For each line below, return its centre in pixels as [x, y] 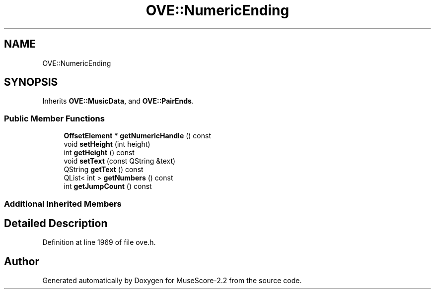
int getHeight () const [99, 153]
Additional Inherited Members [63, 204]
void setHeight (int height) [107, 144]
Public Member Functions [54, 118]
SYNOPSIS [31, 82]
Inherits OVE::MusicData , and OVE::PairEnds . [118, 101]
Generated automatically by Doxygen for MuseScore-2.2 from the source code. [172, 281]
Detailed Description [56, 223]
